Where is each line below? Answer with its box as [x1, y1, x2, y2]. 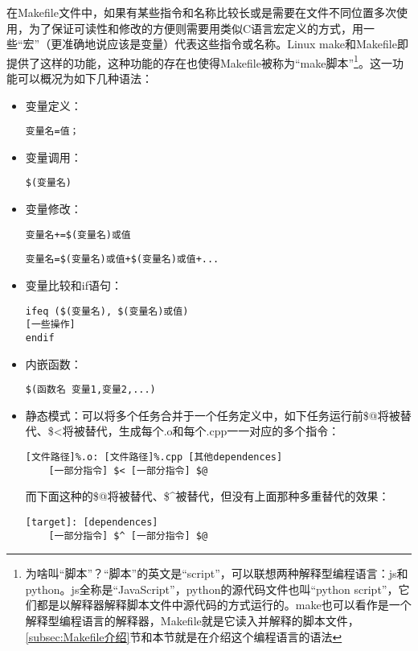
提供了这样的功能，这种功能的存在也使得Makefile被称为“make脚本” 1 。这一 [6, 52, 392, 71]
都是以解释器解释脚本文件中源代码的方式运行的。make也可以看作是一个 [36, 596, 412, 613]
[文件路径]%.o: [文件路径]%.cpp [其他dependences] [25, 451, 283, 464]
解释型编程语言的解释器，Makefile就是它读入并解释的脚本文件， [25, 612, 359, 629]
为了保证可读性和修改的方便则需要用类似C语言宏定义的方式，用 [28, 19, 364, 36]
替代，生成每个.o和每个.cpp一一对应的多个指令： [84, 422, 340, 439]
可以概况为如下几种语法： [17, 70, 153, 87]
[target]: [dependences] [25, 516, 158, 528]
